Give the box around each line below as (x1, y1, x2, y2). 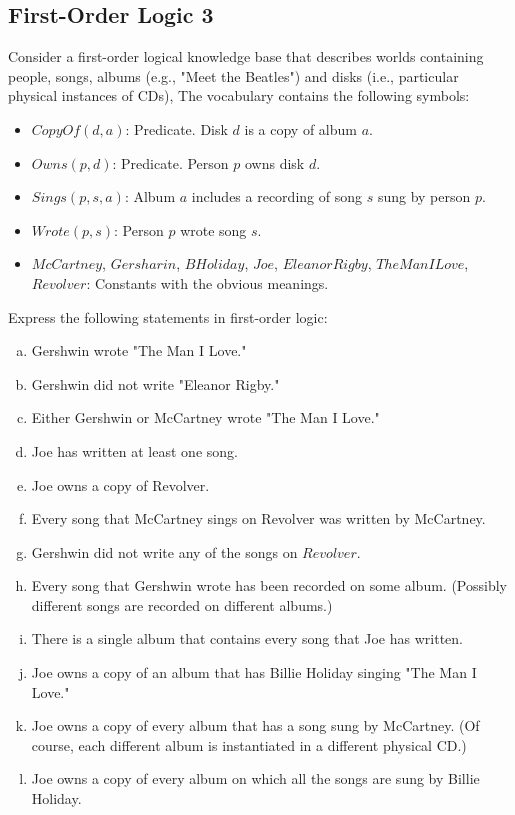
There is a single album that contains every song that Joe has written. (31, 628, 463, 649)
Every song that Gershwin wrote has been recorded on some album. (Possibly (31, 575, 507, 596)
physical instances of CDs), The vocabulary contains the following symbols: (8, 85, 470, 106)
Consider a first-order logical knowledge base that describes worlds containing (8, 46, 484, 67)
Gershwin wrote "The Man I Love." (31, 340, 247, 361)
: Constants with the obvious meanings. (86, 272, 329, 293)
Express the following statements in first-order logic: (8, 306, 328, 327)
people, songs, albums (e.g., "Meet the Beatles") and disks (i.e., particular (8, 65, 459, 86)
